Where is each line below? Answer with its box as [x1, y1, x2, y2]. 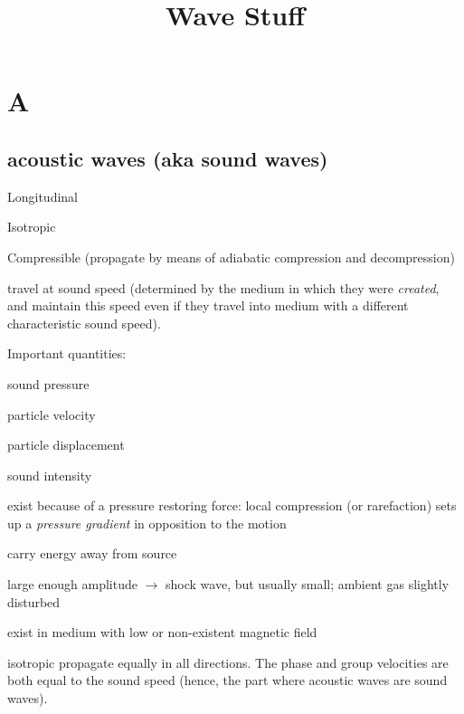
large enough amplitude [7, 575, 137, 594]
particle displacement [7, 435, 125, 454]
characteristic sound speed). [7, 313, 161, 332]
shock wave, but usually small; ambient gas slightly [166, 575, 450, 594]
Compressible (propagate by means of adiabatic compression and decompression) [7, 247, 455, 266]
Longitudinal [7, 186, 79, 205]
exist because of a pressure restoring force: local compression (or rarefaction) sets [7, 496, 457, 515]
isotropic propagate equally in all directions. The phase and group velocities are [7, 652, 449, 671]
